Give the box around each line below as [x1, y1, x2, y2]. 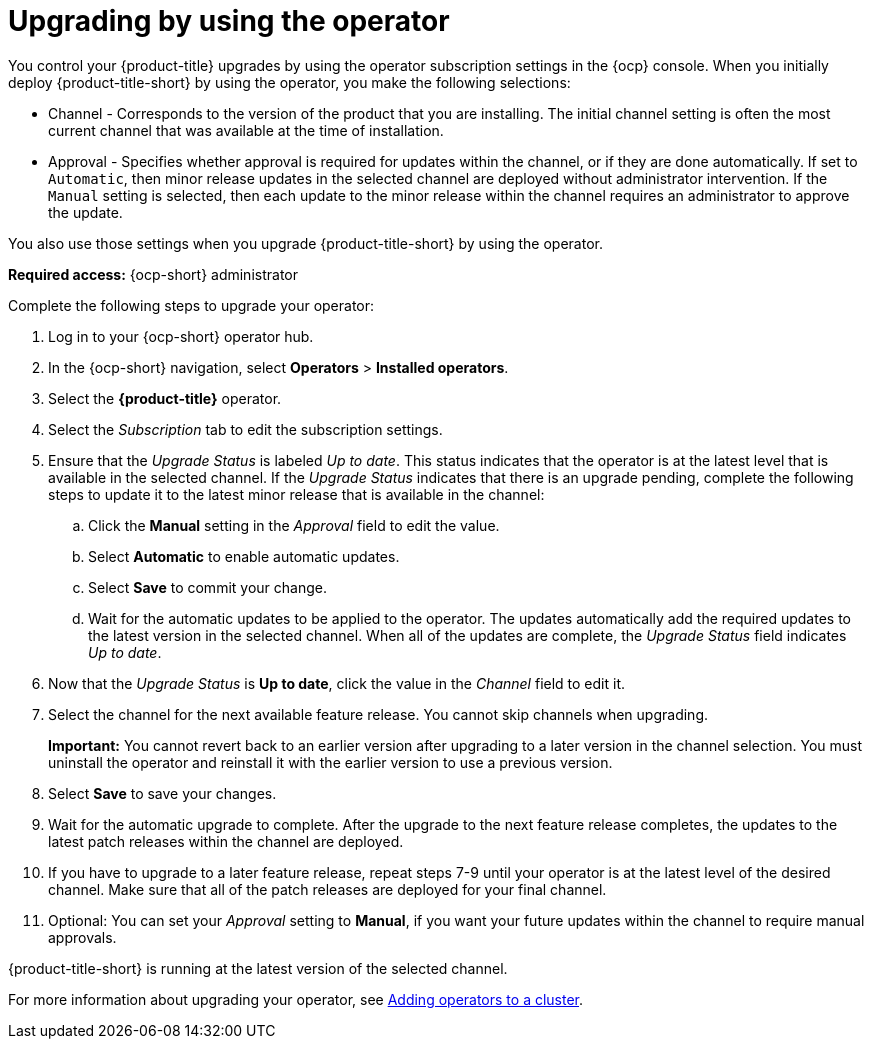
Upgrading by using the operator [8, 4, 450, 38]
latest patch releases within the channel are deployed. [48, 832, 404, 850]
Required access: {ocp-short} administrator [8, 265, 298, 283]
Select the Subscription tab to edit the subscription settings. [48, 420, 443, 438]
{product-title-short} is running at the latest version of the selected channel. [8, 959, 508, 977]
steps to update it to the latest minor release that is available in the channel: [48, 485, 545, 503]
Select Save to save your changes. [48, 784, 277, 802]
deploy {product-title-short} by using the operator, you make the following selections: [8, 73, 571, 91]
